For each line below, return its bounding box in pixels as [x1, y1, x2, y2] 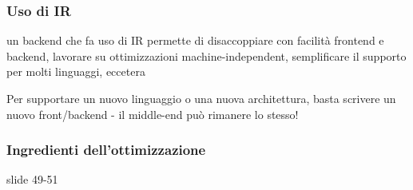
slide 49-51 [6, 171, 58, 188]
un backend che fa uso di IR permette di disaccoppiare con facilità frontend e [6, 32, 384, 49]
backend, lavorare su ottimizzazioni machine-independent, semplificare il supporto [6, 47, 407, 64]
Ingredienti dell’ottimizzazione [6, 140, 206, 160]
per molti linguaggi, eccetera [6, 63, 145, 80]
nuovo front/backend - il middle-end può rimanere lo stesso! [6, 105, 299, 122]
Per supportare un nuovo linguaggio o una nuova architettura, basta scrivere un [6, 90, 396, 106]
